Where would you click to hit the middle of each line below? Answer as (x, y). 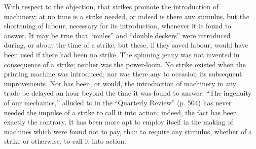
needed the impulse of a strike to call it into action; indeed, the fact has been (121, 112)
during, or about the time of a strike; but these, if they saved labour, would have (126, 45)
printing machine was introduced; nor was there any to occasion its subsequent (123, 74)
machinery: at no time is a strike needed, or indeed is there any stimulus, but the (127, 16)
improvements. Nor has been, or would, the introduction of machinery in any (120, 83)
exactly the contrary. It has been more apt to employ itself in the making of (119, 122)
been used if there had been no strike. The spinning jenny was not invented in (122, 54)
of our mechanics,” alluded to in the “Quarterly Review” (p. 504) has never (118, 102)
